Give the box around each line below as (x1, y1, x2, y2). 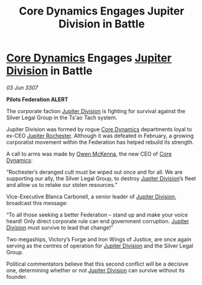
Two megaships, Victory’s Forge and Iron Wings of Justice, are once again (6, 235, 192, 243)
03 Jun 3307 (6, 84, 38, 91)
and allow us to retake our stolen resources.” (6, 181, 118, 188)
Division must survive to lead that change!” (6, 224, 114, 231)
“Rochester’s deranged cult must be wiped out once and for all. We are (6, 168, 183, 175)
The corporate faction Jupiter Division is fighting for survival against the (6, 107, 186, 114)
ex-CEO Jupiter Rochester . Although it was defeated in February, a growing (6, 132, 194, 139)
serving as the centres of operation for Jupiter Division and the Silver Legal (6, 242, 194, 249)
